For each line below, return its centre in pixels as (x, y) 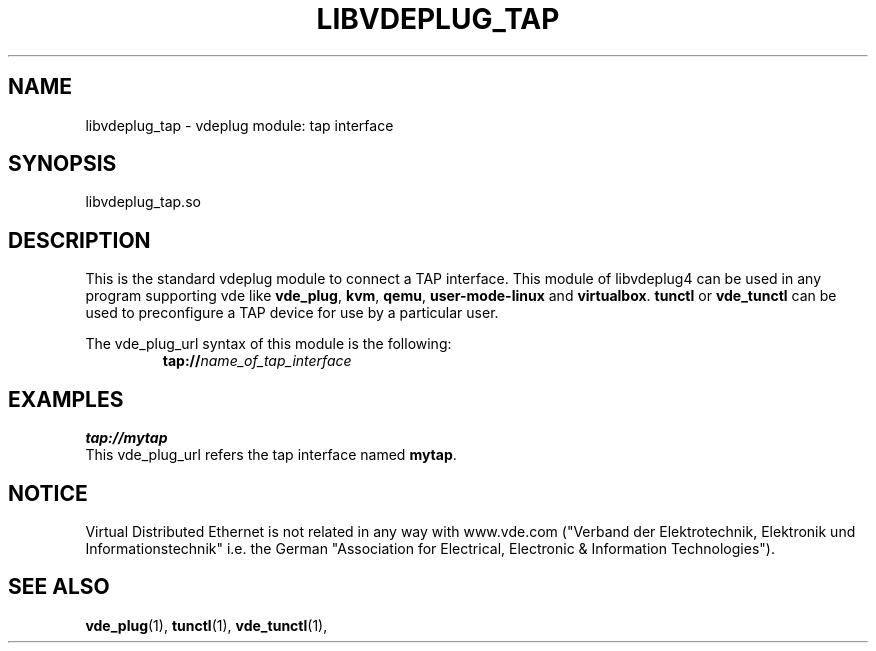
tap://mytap (126, 438)
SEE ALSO (59, 587)
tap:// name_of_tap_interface (257, 361)
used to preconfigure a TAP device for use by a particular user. (292, 313)
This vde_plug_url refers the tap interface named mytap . (271, 455)
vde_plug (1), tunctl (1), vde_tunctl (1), (206, 625)
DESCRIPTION (79, 240)
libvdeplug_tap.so (143, 202)
